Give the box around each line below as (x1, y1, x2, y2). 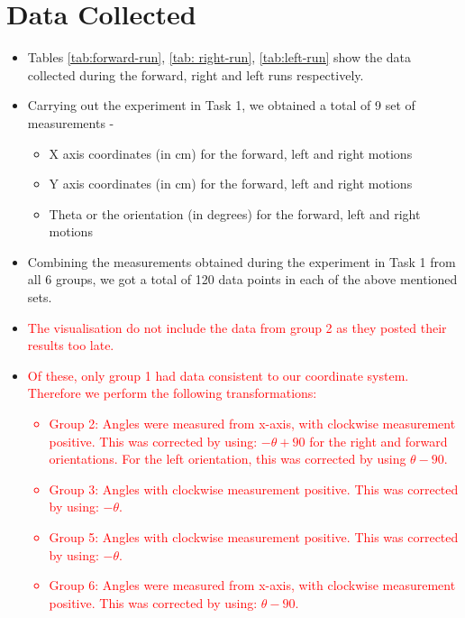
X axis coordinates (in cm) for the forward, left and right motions (49, 143, 413, 162)
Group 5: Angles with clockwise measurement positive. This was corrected (49, 528, 459, 546)
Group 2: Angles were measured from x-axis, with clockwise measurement (49, 414, 456, 433)
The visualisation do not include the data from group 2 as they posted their (27, 318, 447, 337)
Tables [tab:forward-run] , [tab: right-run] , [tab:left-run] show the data (27, 48, 412, 67)
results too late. (27, 336, 114, 355)
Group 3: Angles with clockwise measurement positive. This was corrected (49, 479, 459, 498)
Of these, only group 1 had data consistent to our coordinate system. (27, 365, 409, 384)
